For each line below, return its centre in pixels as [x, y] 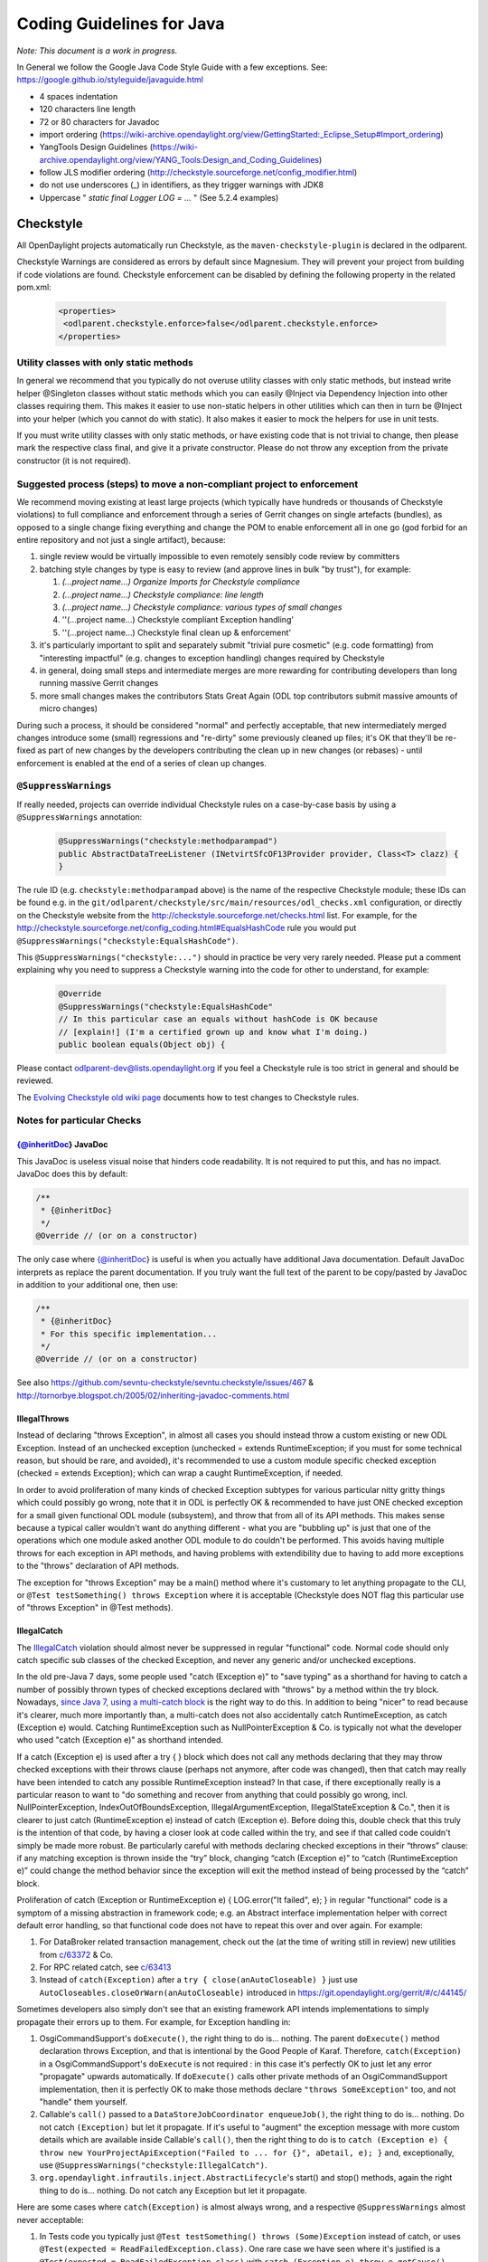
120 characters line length [87, 109]
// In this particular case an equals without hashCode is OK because [218, 1019]
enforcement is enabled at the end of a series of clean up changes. [141, 763]
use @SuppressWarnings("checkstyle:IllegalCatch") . [153, 2165]
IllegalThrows [43, 1418]
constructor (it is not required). [74, 461]
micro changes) [69, 708]
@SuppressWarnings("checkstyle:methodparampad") [168, 841]
